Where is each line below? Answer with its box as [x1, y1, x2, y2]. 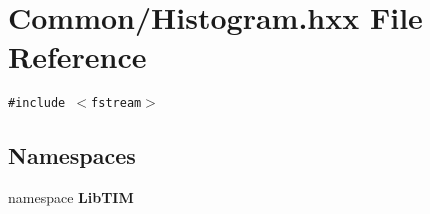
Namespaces [8, 140, 136, 171]
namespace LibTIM [8, 187, 134, 208]
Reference [8, 36, 147, 77]
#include [8, 96, 66, 111]
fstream [91, 96, 142, 111]
